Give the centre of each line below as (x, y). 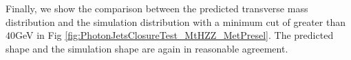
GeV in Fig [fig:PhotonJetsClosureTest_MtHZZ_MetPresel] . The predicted (174, 35)
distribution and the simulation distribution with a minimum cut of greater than (175, 21)
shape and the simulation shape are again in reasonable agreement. (147, 48)
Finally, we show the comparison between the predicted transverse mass (157, 8)
